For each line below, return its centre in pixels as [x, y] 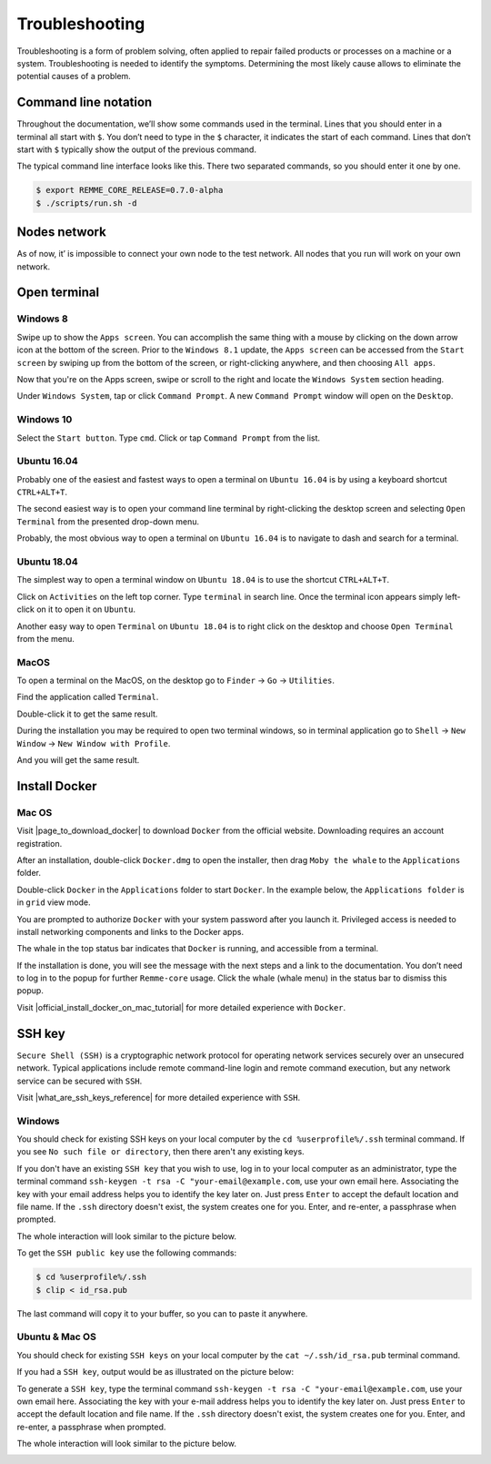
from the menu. [45, 638]
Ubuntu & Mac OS [57, 1337]
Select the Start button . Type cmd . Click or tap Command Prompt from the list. [169, 438]
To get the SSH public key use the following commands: [126, 1253]
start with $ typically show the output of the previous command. [136, 149]
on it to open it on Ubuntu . [86, 609]
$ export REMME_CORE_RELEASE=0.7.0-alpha [130, 190]
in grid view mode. [54, 902]
